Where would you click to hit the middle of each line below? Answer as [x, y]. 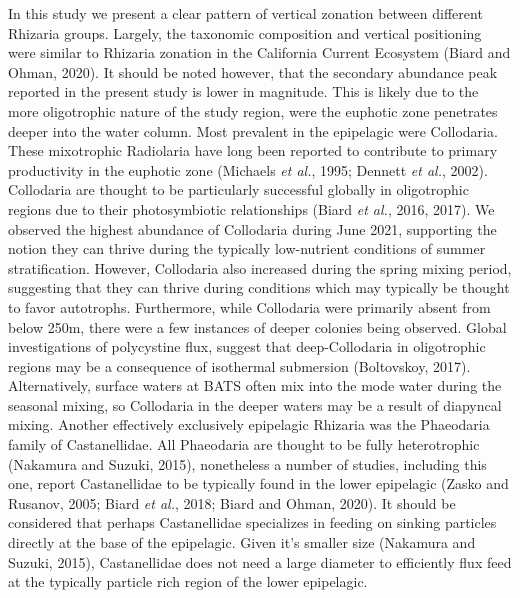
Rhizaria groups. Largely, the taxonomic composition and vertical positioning [245, 32]
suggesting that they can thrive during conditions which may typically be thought [259, 287]
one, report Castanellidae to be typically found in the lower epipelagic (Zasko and [258, 483]
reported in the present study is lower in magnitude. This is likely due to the [243, 91]
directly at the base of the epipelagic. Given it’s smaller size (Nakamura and [242, 542]
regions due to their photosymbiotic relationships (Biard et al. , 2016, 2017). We [251, 208]
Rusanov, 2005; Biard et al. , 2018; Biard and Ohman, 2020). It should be [232, 502]
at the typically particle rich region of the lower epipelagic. [188, 581]
